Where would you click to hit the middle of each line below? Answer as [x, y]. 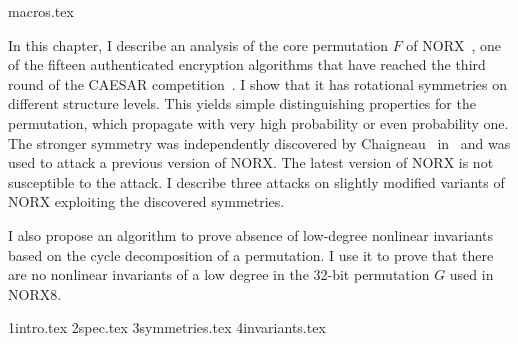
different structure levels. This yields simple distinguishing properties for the [242, 103]
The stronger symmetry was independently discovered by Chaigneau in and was [259, 142]
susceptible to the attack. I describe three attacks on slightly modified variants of [256, 181]
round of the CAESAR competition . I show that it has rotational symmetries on [257, 83]
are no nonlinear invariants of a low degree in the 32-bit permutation [219, 274]
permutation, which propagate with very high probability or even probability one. [258, 122]
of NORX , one [454, 44]
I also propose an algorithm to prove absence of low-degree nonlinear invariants [251, 234]
